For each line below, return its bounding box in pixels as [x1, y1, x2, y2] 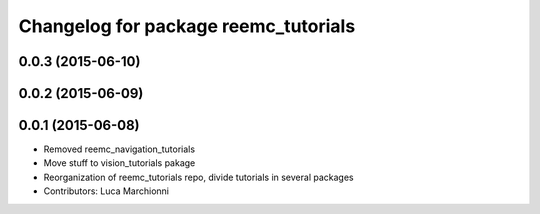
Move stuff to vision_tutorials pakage [43, 157, 196, 169]
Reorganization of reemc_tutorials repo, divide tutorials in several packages [43, 171, 354, 183]
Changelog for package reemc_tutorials [18, 15, 356, 37]
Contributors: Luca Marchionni [43, 185, 170, 197]
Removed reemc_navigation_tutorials [43, 143, 195, 155]
